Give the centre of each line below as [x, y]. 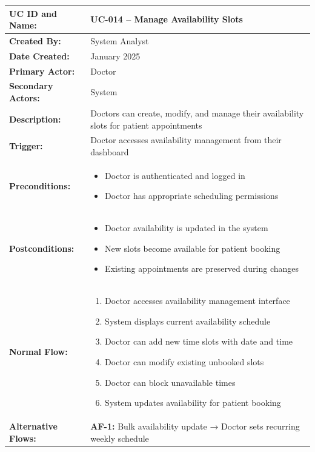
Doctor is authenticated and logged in [175, 175]
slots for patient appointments [146, 125]
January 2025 [115, 56]
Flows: [23, 438]
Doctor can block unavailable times [170, 382]
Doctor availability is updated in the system [187, 228]
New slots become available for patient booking [193, 248]
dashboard [110, 151]
